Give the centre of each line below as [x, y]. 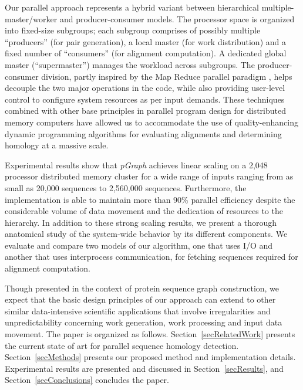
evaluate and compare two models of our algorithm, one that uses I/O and [139, 245]
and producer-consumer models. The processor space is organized [177, 18]
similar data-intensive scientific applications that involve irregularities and [138, 311]
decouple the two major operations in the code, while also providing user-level [145, 88]
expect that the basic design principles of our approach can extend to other [140, 299]
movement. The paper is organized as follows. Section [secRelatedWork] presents [150, 334]
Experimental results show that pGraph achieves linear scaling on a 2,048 [136, 165]
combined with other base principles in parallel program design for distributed [145, 111]
